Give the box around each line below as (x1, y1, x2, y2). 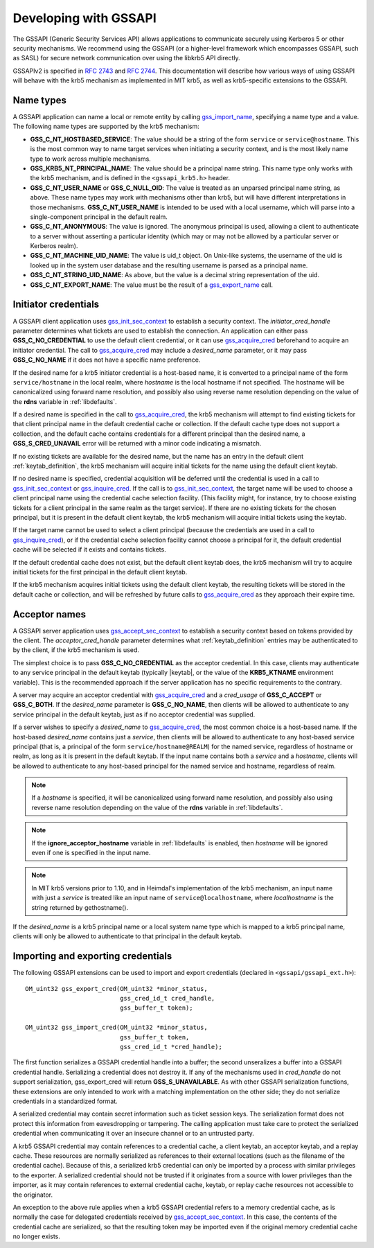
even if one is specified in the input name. (31, 849, 151, 857)
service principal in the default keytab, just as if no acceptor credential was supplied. (12, 710, 256, 719)
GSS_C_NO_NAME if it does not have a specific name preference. (12, 355, 201, 364)
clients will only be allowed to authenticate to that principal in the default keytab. (12, 932, 242, 940)
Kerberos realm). (30, 242, 78, 250)
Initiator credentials (12, 299, 100, 310)
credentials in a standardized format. (12, 1097, 118, 1105)
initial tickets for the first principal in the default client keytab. (12, 568, 188, 576)
